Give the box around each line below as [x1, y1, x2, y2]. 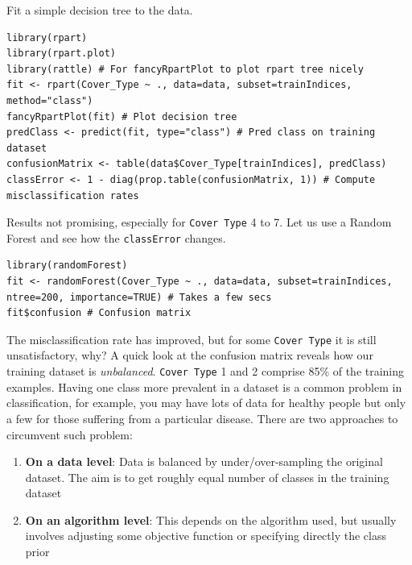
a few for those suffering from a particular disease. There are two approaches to [6, 409, 398, 426]
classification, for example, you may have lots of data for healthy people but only [6, 394, 406, 411]
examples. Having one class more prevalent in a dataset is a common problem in [6, 378, 402, 395]
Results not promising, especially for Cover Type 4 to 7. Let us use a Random [6, 214, 392, 231]
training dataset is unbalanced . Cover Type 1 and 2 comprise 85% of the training [6, 363, 405, 380]
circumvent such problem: [6, 426, 133, 442]
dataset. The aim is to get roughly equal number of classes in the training [25, 468, 389, 485]
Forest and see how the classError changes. [6, 229, 226, 246]
